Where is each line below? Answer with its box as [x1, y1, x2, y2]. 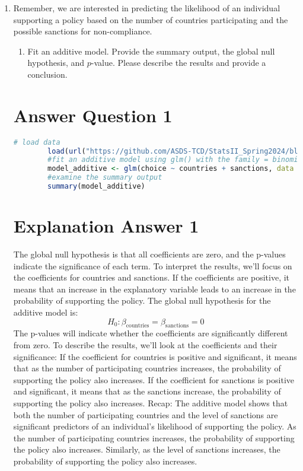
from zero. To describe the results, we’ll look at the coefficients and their [13, 339, 278, 351]
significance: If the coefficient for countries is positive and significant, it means [13, 350, 297, 362]
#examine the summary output [47, 173, 162, 182]
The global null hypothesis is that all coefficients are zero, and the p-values [13, 248, 286, 260]
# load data [13, 138, 60, 147]
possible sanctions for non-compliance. [13, 25, 152, 37]
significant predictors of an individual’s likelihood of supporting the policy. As [13, 420, 296, 432]
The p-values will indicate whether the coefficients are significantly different [13, 327, 288, 339]
